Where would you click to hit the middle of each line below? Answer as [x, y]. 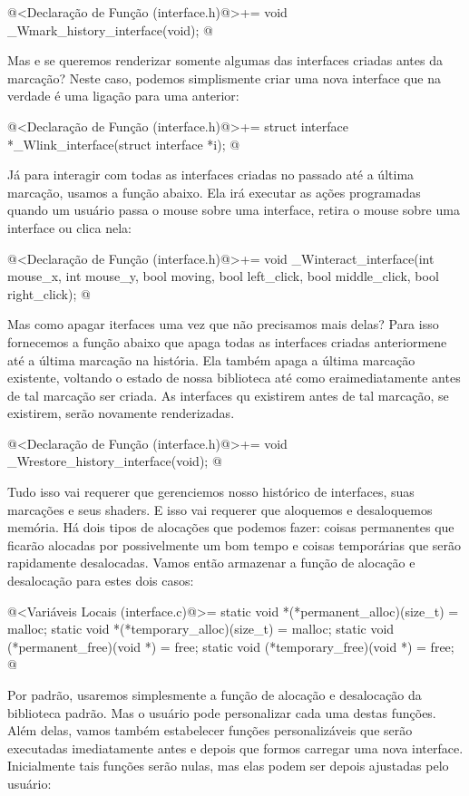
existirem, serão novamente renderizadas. [121, 413]
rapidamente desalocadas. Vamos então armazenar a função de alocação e [211, 563]
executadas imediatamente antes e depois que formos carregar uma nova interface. [235, 747]
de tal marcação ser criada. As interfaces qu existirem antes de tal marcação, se [228, 395]
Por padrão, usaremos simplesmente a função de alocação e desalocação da [215, 694]
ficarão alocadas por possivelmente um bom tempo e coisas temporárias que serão [234, 544]
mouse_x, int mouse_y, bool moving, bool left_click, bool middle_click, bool [223, 276]
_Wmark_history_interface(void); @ [110, 29]
